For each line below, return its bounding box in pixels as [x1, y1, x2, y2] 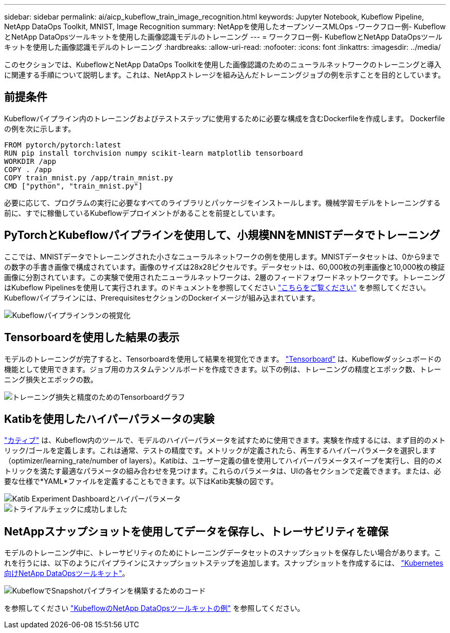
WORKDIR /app [4, 157, 57, 165]
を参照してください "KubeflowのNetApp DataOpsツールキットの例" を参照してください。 [4, 604, 305, 613]
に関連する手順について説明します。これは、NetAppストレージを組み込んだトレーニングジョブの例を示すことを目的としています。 [4, 70, 445, 79]
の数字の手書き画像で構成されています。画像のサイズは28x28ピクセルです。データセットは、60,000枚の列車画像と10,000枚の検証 [4, 262, 445, 271]
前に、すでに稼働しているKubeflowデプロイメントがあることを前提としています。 [4, 208, 279, 217]
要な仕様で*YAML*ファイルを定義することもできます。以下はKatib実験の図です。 [4, 477, 278, 486]
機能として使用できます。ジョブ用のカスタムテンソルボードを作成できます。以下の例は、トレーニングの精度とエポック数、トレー [4, 364, 441, 374]
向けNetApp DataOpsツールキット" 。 [4, 569, 129, 578]
